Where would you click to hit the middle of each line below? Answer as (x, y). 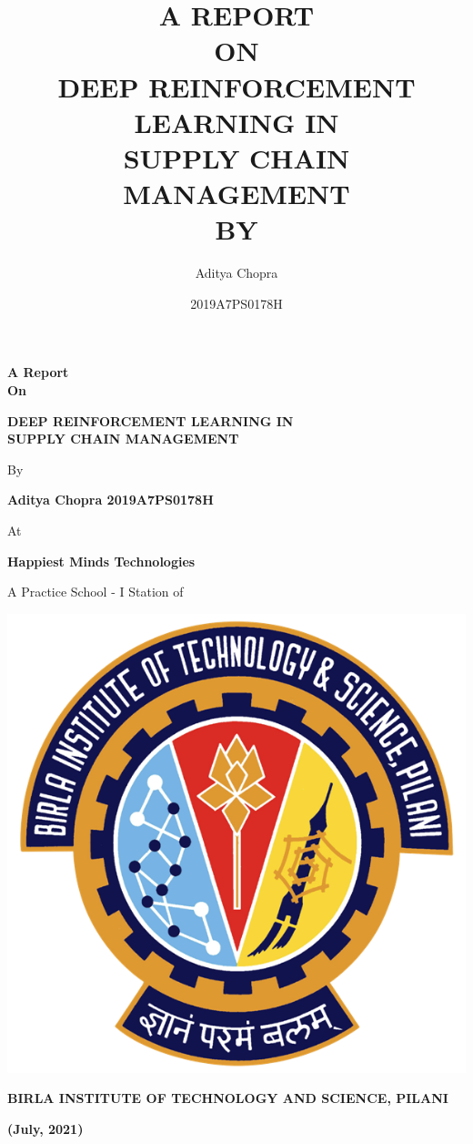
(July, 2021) (45, 1128)
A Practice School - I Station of (96, 592)
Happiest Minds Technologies (101, 561)
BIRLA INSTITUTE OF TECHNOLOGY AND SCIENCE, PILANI (228, 1098)
